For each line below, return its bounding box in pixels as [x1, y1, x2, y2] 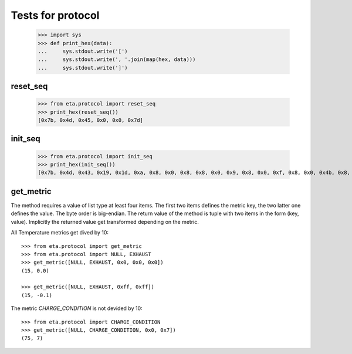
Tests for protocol [11, 9, 100, 22]
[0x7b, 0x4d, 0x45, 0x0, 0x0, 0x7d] [38, 117, 144, 124]
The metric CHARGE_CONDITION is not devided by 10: [11, 305, 143, 312]
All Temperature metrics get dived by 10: [11, 229, 109, 236]
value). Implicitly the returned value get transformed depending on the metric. [11, 218, 199, 225]
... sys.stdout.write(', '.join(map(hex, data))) [38, 56, 196, 63]
